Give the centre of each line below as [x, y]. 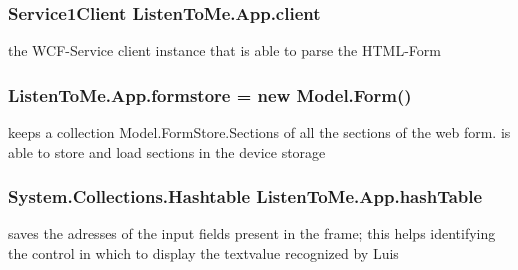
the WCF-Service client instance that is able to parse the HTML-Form [224, 50]
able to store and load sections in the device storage [167, 151]
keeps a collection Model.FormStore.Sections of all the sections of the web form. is [259, 132]
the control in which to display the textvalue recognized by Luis [203, 253]
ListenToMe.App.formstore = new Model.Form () [210, 94]
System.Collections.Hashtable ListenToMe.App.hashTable [245, 196]
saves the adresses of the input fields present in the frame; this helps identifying [252, 233]
